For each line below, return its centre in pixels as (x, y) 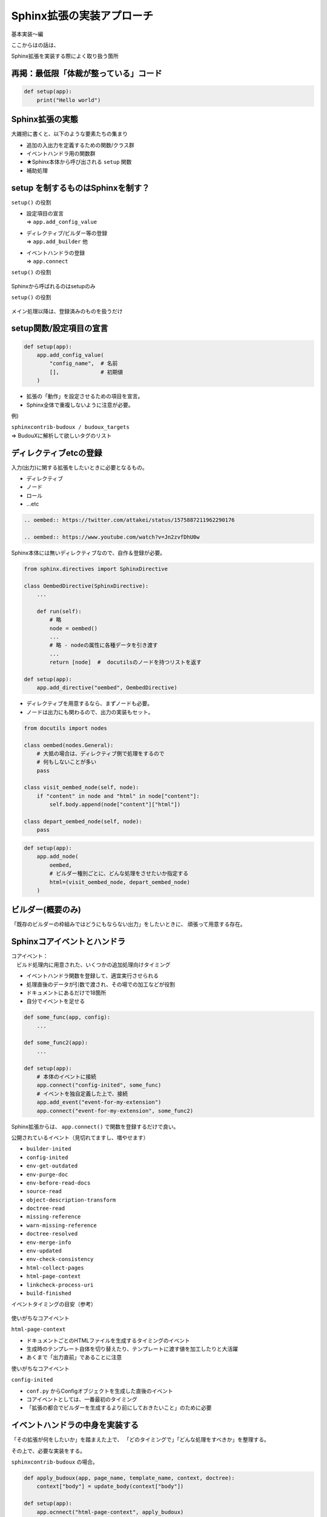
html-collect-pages (55, 1268)
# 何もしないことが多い (67, 762)
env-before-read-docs (58, 1183)
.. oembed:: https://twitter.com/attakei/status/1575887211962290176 (129, 520)
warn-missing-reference (61, 1225)
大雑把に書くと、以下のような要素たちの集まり (70, 134)
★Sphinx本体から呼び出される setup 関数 (79, 162)
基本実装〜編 (27, 34)
